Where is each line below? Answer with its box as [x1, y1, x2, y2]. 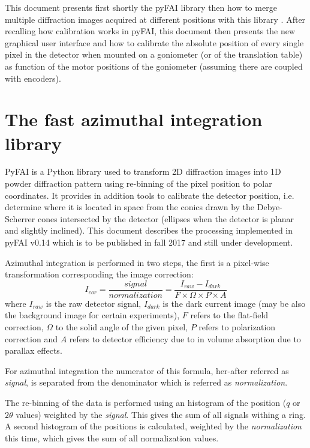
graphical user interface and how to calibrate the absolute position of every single [5, 36, 304, 49]
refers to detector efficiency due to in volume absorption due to [69, 332, 301, 345]
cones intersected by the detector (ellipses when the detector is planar [37, 212, 294, 225]
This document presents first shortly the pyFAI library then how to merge [5, 1, 277, 13]
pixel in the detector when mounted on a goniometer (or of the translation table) [5, 48, 303, 61]
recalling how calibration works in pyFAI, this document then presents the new [5, 25, 296, 37]
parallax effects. [5, 344, 62, 357]
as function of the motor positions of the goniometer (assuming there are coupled [5, 59, 303, 72]
